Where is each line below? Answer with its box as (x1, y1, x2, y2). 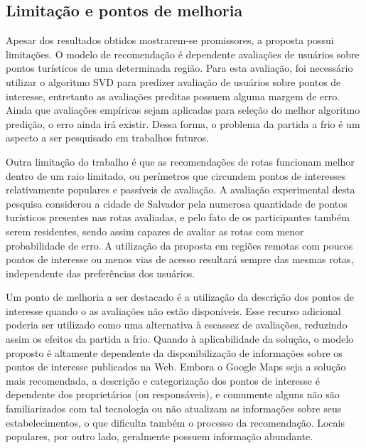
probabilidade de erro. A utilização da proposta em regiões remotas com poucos (6, 238, 353, 252)
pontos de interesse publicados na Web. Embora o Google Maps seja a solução (6, 359, 346, 374)
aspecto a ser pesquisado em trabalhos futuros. (6, 130, 210, 145)
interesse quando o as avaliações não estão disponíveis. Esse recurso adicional (6, 303, 341, 318)
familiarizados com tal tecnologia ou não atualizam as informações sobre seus (6, 401, 342, 416)
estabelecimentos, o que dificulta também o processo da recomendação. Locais (6, 415, 345, 430)
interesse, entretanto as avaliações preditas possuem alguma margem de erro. (6, 88, 340, 103)
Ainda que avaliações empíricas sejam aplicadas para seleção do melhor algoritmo (6, 102, 360, 117)
